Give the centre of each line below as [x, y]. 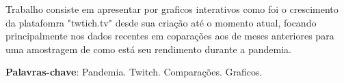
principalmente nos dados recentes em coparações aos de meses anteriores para [170, 36]
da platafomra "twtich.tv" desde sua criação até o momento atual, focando [161, 22]
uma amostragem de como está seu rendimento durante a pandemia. [148, 49]
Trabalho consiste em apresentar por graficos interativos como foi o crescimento [172, 9]
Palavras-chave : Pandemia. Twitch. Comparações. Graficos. [134, 72]
